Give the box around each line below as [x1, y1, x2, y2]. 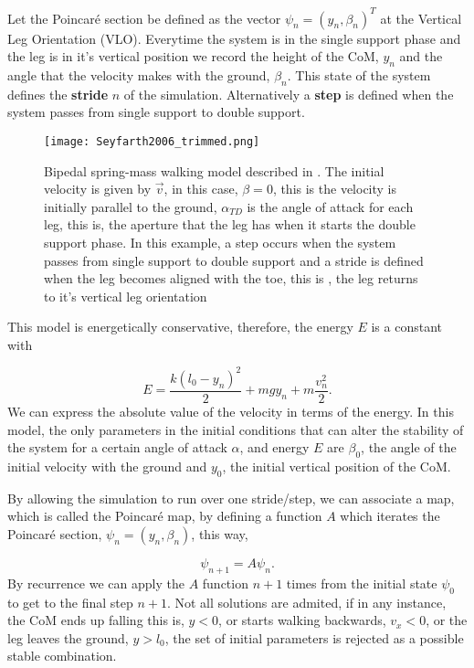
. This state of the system [287, 65, 431, 84]
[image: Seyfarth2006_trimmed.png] [44, 134, 260, 148]
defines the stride [7, 84, 109, 103]
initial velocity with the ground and [7, 456, 207, 475]
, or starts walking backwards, [218, 610, 386, 630]
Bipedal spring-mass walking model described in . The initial [44, 161, 384, 180]
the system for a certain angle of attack [7, 438, 227, 457]
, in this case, [163, 179, 238, 198]
